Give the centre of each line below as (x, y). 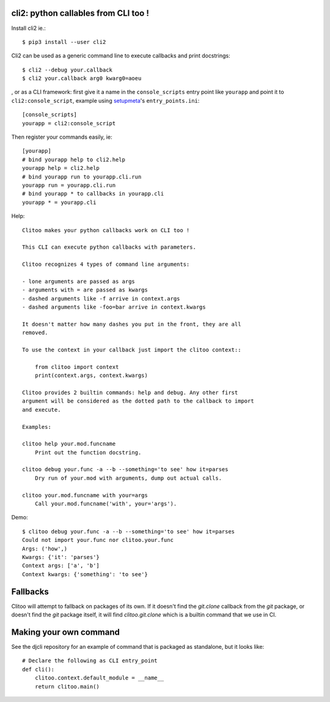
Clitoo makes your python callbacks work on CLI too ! (106, 230)
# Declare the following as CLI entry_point (90, 661)
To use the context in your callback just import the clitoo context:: (132, 350)
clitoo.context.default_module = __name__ (99, 678)
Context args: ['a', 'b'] (61, 566)
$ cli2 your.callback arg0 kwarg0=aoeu (82, 79)
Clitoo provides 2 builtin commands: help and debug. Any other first (130, 392)
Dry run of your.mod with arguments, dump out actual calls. (128, 478)
